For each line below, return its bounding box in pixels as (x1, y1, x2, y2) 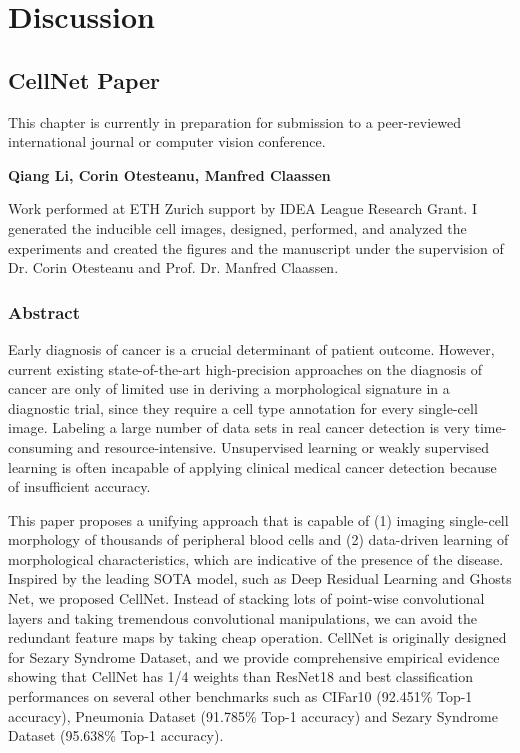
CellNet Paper (8, 64, 160, 95)
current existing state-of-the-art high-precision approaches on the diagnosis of (8, 358, 482, 379)
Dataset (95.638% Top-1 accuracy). (8, 725, 224, 746)
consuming (8, 436, 73, 457)
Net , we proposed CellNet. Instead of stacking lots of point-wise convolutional (8, 588, 485, 609)
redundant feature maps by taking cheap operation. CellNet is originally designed (8, 627, 507, 648)
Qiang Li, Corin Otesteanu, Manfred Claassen (8, 164, 331, 185)
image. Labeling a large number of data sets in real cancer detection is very (8, 417, 470, 438)
